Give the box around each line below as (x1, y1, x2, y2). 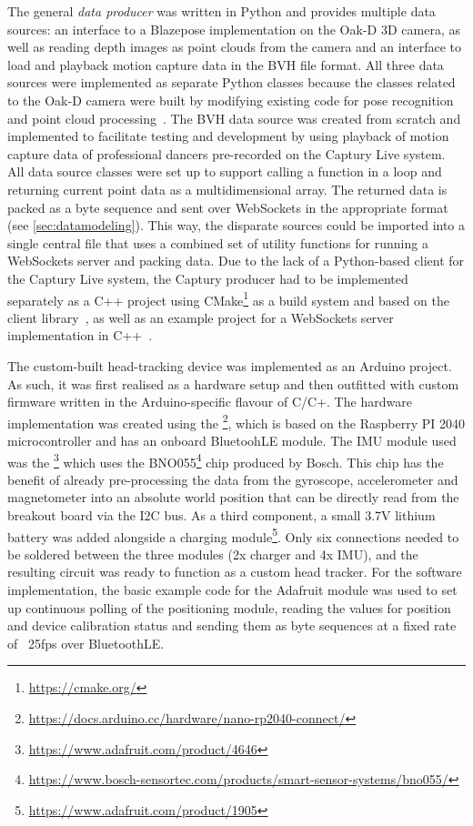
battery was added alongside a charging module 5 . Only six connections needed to (7, 524, 459, 546)
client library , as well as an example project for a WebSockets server (7, 307, 394, 327)
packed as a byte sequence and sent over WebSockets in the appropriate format (7, 197, 448, 217)
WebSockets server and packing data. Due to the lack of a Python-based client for (7, 251, 465, 270)
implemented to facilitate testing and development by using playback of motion (7, 126, 449, 146)
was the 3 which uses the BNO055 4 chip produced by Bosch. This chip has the (7, 449, 444, 471)
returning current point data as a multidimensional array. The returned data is (7, 179, 448, 198)
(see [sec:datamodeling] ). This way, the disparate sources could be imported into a (7, 216, 466, 235)
